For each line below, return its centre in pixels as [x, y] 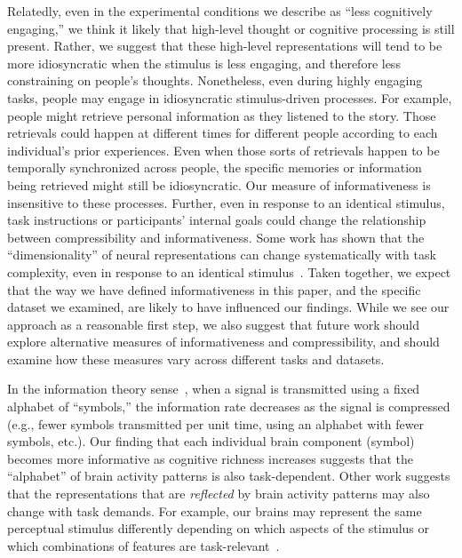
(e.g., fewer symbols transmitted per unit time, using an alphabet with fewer [216, 423]
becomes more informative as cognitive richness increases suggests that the [210, 458]
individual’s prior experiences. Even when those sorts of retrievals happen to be [223, 150]
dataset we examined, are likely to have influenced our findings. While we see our [228, 307]
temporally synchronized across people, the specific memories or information [215, 167]
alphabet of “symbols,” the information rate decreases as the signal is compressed [229, 407]
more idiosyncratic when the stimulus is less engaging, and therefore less [204, 63]
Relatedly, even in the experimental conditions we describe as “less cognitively [220, 11]
